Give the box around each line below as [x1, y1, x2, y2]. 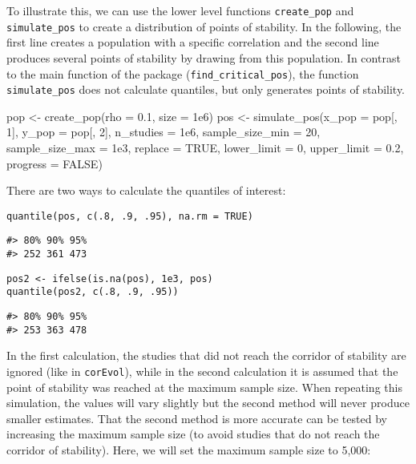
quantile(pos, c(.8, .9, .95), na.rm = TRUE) [6, 210, 253, 222]
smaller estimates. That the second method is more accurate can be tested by [6, 410, 387, 426]
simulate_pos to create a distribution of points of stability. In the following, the [6, 18, 402, 34]
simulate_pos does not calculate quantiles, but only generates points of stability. [6, 81, 406, 98]
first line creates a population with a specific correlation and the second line [6, 34, 379, 50]
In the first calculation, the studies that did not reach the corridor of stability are [6, 347, 406, 364]
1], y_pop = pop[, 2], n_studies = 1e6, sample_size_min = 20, [6, 123, 321, 140]
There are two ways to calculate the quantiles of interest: [6, 182, 286, 199]
